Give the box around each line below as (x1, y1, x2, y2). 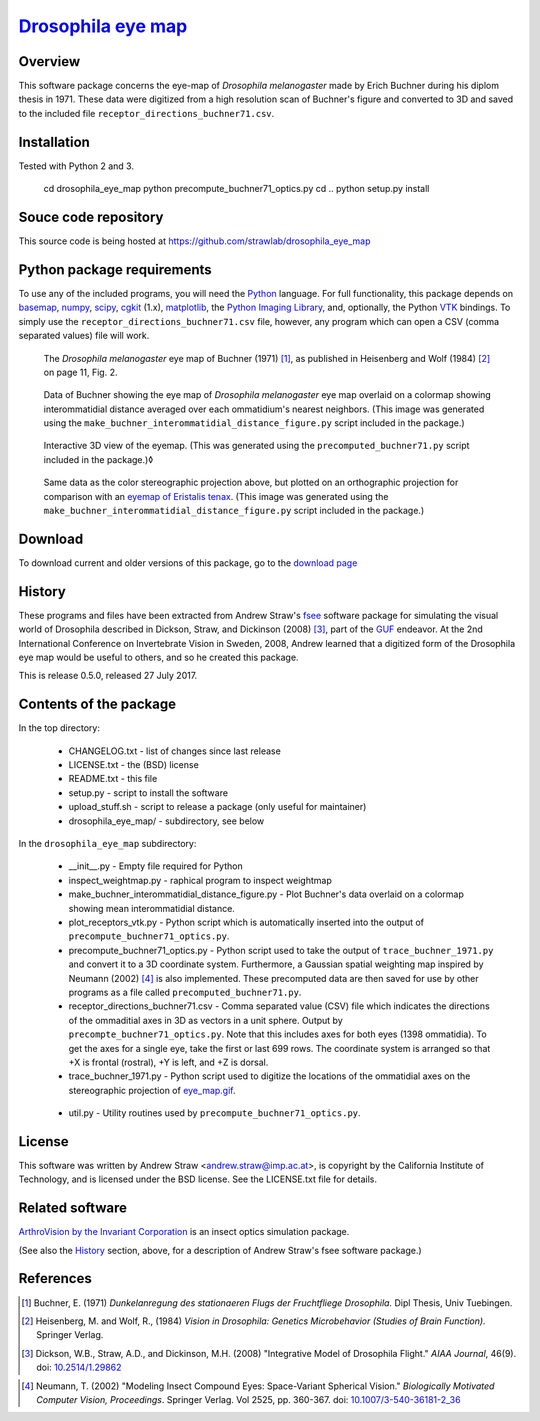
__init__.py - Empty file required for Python (68, 860, 244, 872)
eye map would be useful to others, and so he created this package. (18, 651, 299, 664)
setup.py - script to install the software (68, 786, 229, 799)
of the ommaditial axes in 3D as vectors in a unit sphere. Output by (68, 1014, 344, 1026)
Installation (18, 133, 90, 150)
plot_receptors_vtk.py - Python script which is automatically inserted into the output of (68, 916, 425, 928)
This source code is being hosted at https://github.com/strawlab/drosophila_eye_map (18, 235, 371, 247)
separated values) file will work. (18, 330, 150, 342)
